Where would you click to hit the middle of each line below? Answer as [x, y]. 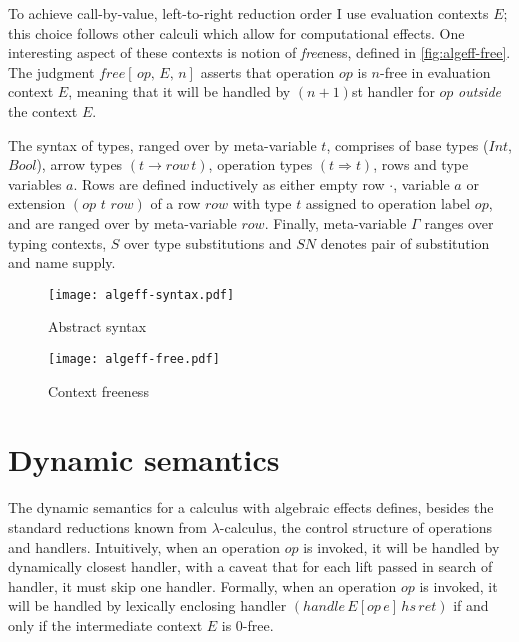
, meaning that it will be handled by [179, 91]
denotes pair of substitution [405, 242]
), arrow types [79, 164]
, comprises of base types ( [407, 144]
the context [43, 110]
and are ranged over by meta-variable [122, 222]
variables [35, 183]
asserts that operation [267, 71]
